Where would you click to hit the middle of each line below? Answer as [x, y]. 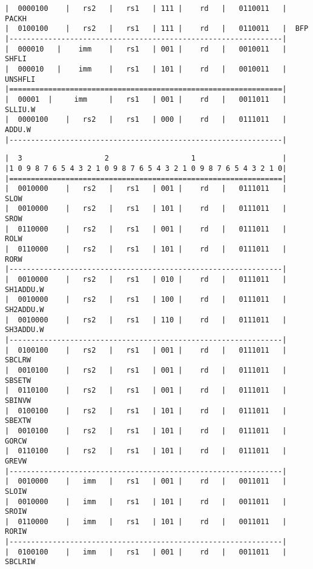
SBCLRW [18, 360]
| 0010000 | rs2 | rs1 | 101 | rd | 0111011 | [146, 209]
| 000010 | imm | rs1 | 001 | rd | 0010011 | [146, 49]
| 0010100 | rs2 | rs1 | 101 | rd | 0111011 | [146, 431]
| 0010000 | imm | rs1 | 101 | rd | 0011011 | [146, 501]
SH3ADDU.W [25, 330]
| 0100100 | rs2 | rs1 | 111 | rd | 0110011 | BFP [157, 29]
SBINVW [18, 400]
